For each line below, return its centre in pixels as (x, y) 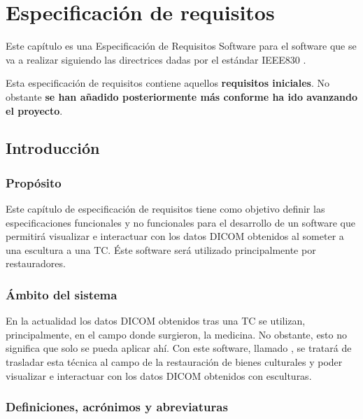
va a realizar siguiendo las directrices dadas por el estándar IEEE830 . (156, 59)
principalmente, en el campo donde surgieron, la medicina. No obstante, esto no (177, 334)
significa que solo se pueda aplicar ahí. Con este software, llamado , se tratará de (179, 348)
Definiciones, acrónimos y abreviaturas (117, 407)
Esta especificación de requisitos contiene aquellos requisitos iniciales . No (168, 83)
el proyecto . (34, 110)
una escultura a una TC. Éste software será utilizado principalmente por (161, 249)
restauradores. (36, 263)
